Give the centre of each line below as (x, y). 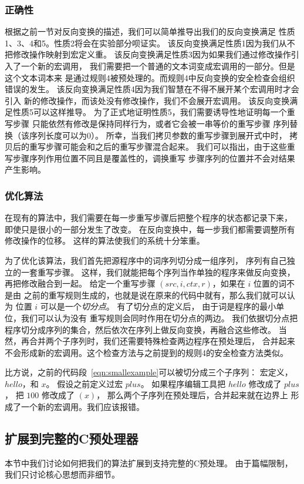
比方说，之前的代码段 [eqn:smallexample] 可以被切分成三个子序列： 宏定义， (149, 372)
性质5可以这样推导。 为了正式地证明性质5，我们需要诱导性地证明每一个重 (154, 112)
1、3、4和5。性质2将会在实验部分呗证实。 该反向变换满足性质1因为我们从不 (150, 43)
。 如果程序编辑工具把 (183, 383)
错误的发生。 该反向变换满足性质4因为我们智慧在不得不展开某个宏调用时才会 (152, 89)
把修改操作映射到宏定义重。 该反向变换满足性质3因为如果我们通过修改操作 (148, 54)
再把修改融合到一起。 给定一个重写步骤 (80, 283)
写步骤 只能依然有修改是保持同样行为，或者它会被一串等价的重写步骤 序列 (147, 123)
